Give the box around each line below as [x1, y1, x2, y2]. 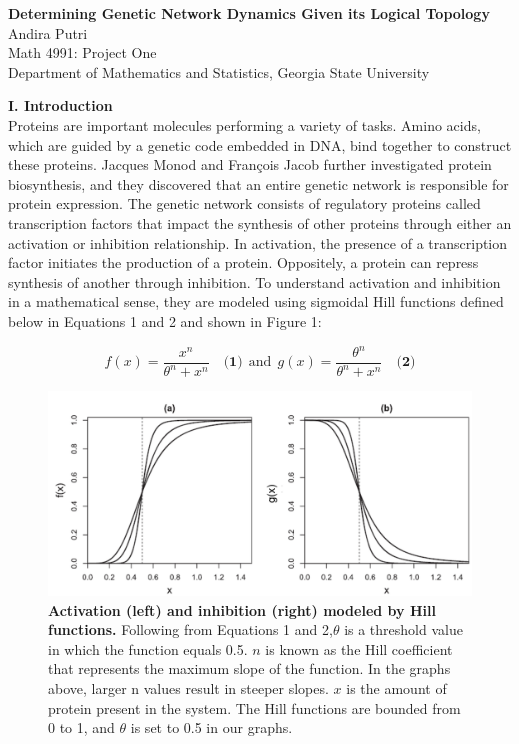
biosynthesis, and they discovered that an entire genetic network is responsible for [8, 173, 509, 194]
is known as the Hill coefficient [265, 638, 453, 659]
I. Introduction [8, 95, 113, 116]
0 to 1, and [48, 717, 115, 738]
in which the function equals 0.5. [48, 638, 248, 659]
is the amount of [346, 677, 447, 698]
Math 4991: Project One [8, 42, 157, 63]
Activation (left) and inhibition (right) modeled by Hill [48, 599, 436, 620]
